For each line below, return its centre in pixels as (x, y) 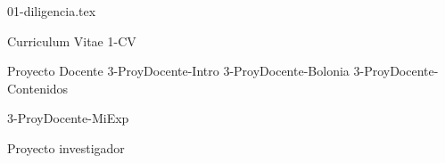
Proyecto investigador (66, 147)
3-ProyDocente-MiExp (68, 118)
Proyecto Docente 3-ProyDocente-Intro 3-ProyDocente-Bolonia (178, 71)
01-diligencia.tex (52, 11)
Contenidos (38, 88)
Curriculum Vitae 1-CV (72, 41)
